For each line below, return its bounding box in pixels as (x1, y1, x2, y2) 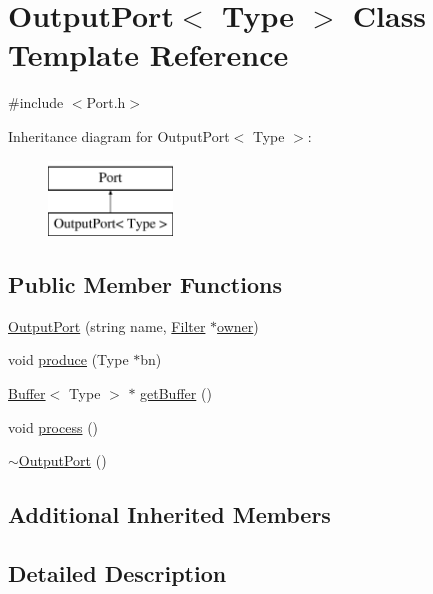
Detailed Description (8, 558, 227, 589)
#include (8, 92, 64, 113)
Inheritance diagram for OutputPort (8, 125, 230, 146)
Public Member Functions (8, 269, 282, 300)
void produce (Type (8, 349, 129, 370)
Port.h (86, 92, 126, 113)
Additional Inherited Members (8, 499, 331, 530)
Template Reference (8, 34, 289, 75)
